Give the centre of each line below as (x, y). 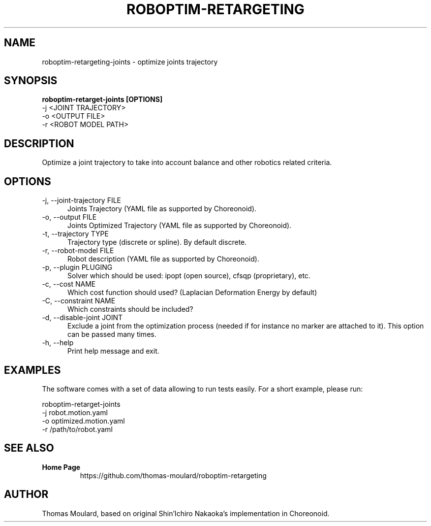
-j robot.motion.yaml (75, 412)
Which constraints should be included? (130, 309)
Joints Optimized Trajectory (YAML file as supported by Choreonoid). (180, 226)
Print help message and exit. (113, 351)
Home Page (61, 467)
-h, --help (58, 343)
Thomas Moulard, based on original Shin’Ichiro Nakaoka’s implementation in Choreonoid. (186, 513)
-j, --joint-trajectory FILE (82, 200)
